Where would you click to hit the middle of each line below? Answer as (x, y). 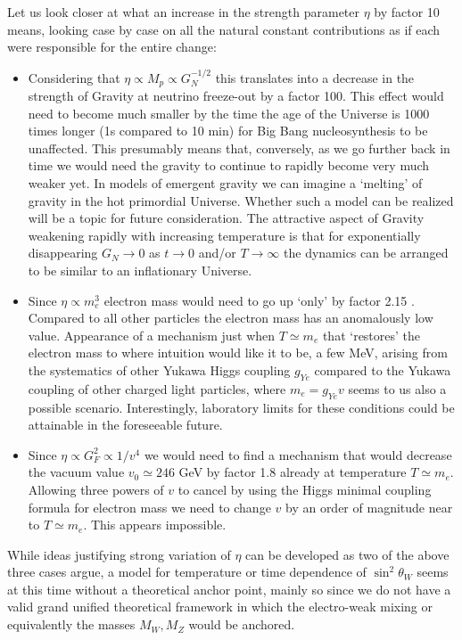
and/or (217, 253)
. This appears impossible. (155, 525)
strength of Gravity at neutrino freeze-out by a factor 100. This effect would (236, 96)
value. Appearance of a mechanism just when (152, 335)
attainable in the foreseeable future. (125, 425)
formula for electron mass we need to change (149, 507)
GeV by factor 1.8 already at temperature (293, 472)
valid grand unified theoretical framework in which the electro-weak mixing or (220, 607)
